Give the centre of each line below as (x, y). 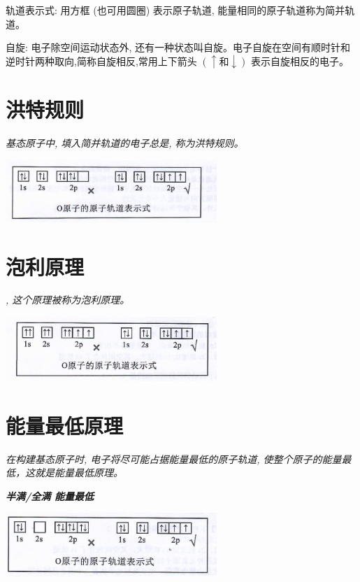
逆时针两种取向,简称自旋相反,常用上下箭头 (101, 61)
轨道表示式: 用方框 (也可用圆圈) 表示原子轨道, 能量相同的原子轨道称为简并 (175, 10)
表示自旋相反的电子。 (300, 61)
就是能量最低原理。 (79, 473)
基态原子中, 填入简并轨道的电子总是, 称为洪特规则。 (125, 142)
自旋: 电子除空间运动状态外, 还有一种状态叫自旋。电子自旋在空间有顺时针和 (178, 47)
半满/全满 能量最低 (50, 496)
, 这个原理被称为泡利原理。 (68, 300)
